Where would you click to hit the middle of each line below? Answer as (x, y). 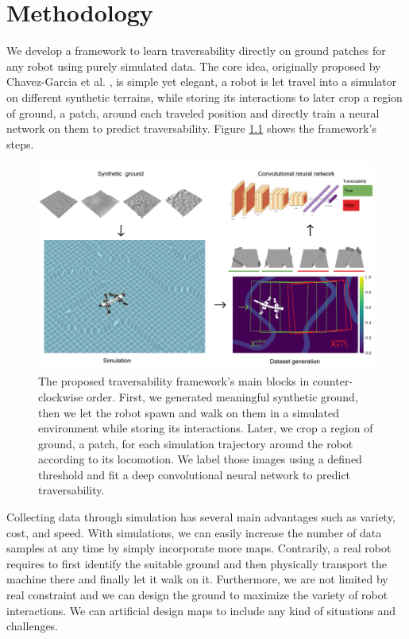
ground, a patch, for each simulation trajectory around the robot (196, 443)
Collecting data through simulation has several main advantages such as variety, (201, 517)
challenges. (33, 626)
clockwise (61, 396)
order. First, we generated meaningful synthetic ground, (222, 396)
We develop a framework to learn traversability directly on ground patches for (196, 50)
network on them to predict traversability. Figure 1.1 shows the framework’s (191, 128)
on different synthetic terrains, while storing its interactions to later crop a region (204, 97)
